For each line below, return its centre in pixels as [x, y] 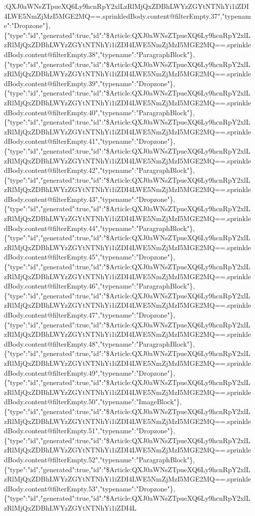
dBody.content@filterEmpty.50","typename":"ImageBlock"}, [93, 402]
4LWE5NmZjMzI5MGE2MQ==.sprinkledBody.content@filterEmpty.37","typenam [127, 16]
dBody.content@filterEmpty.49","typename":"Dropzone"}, [90, 372]
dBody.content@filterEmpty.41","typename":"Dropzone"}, [90, 141]
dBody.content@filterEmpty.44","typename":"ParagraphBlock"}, [99, 228]
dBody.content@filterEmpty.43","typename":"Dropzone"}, [90, 199]
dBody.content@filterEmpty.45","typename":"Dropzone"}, [90, 257]
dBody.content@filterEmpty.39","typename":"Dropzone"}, [90, 83]
